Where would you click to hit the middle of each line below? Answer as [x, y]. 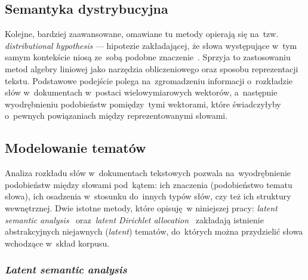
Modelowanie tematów [76, 148]
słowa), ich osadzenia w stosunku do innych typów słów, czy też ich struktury [148, 196]
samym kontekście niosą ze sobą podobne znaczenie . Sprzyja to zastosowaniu [148, 57]
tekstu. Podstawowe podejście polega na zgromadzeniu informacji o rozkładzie [149, 80]
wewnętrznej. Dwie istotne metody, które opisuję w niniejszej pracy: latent [141, 207]
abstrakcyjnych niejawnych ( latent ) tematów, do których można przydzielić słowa [154, 231]
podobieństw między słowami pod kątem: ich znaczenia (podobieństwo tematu [149, 184]
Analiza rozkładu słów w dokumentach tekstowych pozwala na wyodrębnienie [148, 173]
